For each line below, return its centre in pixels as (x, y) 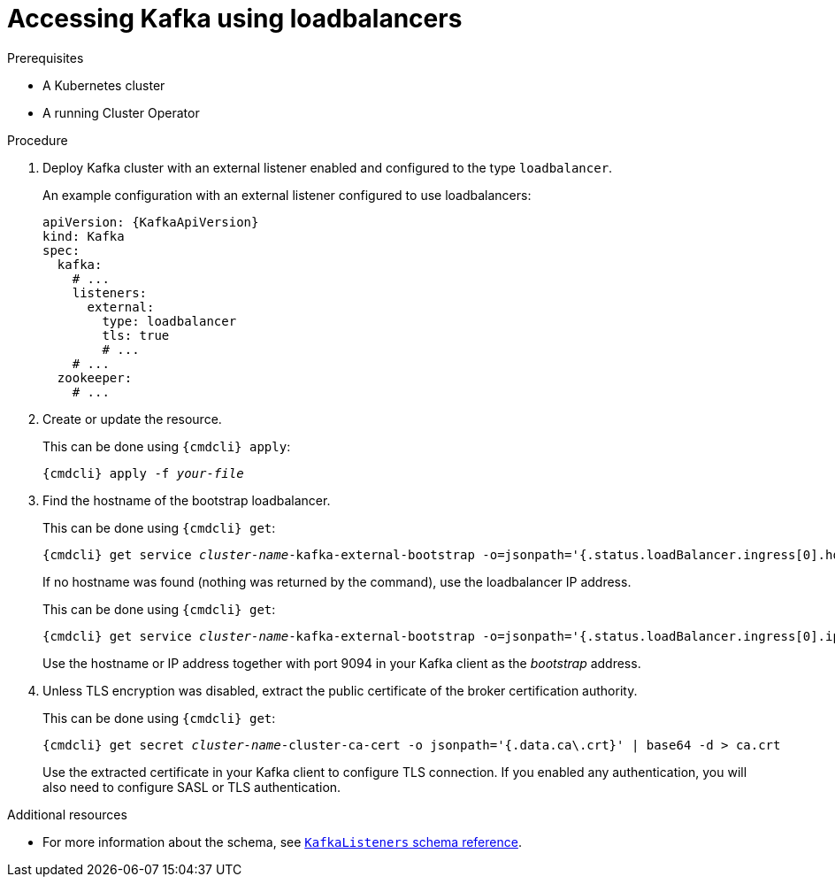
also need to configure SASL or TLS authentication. (192, 787)
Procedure (38, 140)
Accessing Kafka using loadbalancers (235, 19)
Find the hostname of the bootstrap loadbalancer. (187, 500)
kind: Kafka (84, 236)
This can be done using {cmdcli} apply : (167, 446)
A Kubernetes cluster (104, 85)
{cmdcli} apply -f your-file (143, 473)
